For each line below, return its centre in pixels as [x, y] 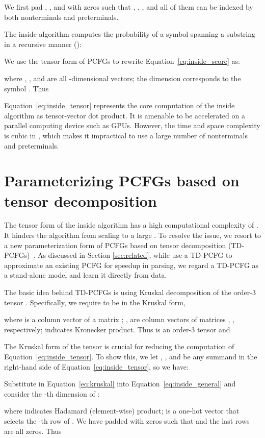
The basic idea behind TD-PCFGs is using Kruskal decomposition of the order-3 [130, 292]
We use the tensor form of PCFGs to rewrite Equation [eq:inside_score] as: [122, 61]
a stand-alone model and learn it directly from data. [86, 275]
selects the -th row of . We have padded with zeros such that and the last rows [127, 420]
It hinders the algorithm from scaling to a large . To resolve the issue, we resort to [132, 235]
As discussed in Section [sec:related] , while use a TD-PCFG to [135, 255]
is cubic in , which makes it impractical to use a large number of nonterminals [126, 135]
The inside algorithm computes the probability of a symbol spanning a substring [130, 34]
